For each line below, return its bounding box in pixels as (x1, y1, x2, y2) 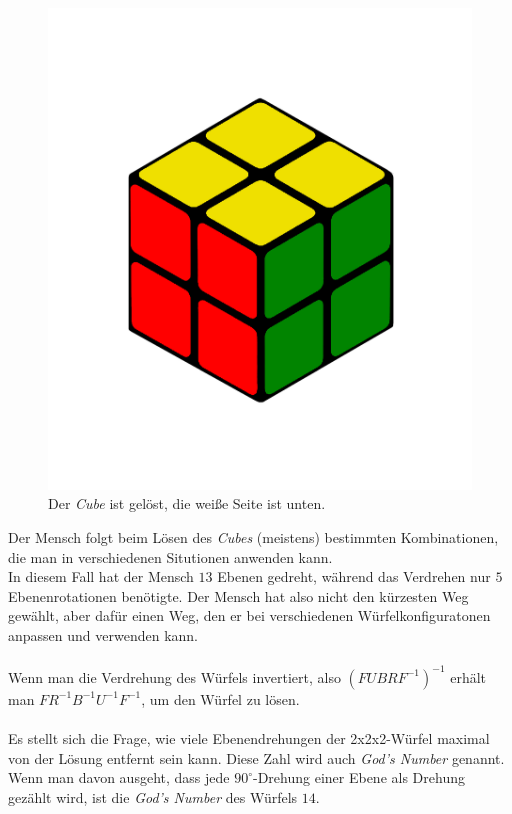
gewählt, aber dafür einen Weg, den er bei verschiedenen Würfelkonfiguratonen (8, 605, 491, 626)
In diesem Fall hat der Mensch (8, 566, 194, 587)
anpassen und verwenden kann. (8, 625, 198, 646)
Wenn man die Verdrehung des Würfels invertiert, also (8, 666, 341, 687)
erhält (450, 666, 487, 687)
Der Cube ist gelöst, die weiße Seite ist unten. (48, 493, 326, 514)
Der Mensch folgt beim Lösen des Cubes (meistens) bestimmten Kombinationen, (8, 527, 499, 548)
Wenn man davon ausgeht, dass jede (8, 767, 230, 788)
